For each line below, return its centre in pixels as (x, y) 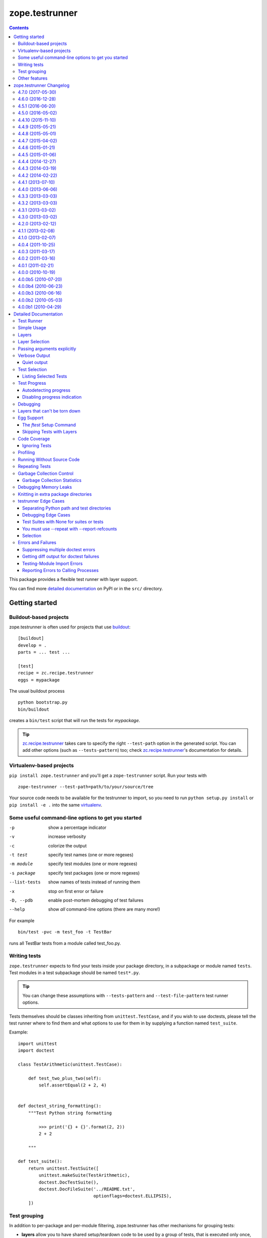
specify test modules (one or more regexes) (93, 864)
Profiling (26, 453)
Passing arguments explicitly (47, 349)
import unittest (38, 1043)
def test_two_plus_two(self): (65, 1078)
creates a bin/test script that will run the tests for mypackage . (75, 721)
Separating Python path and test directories (67, 508)
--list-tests (25, 882)
